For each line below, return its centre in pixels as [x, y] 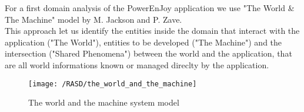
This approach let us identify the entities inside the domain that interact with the [152, 31]
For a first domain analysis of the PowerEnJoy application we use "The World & [150, 8]
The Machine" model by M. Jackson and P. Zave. [93, 19]
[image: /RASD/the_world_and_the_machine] [113, 84]
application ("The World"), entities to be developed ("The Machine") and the [143, 42]
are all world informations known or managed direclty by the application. [137, 64]
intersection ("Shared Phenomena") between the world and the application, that [148, 53]
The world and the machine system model [104, 102]
